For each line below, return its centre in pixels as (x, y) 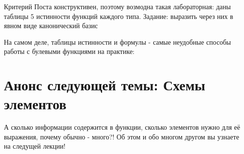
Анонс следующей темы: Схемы (105, 85)
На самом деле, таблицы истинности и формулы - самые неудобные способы (117, 42)
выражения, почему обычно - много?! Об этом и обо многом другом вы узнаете (122, 136)
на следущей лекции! (35, 146)
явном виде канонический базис (51, 26)
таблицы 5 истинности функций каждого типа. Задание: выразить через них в (119, 16)
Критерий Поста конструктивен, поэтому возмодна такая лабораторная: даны (117, 6)
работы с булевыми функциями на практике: (69, 51)
